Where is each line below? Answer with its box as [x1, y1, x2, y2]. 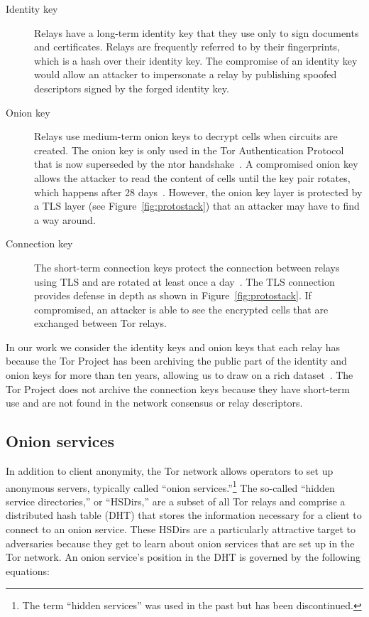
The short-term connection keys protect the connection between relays [34, 259, 340, 274]
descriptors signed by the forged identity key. [34, 80, 229, 95]
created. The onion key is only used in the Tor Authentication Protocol [34, 142, 344, 157]
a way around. [34, 212, 96, 227]
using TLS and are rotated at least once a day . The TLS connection [34, 274, 335, 289]
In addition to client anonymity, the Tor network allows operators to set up [6, 463, 334, 478]
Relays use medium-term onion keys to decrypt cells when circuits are [34, 129, 338, 144]
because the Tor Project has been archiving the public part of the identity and [6, 353, 347, 368]
